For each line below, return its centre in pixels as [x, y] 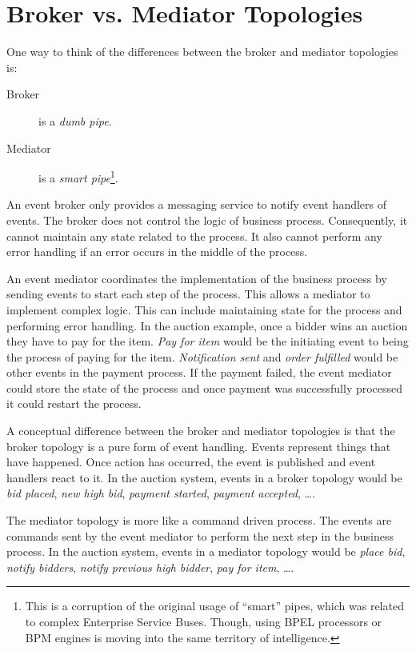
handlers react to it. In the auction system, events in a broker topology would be [204, 477]
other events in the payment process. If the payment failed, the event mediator [199, 372]
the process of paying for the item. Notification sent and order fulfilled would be [202, 356]
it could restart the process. [74, 403]
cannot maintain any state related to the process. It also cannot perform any [194, 236]
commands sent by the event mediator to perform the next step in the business [200, 535]
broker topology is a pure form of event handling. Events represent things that [199, 446]
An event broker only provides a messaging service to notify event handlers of [197, 204]
